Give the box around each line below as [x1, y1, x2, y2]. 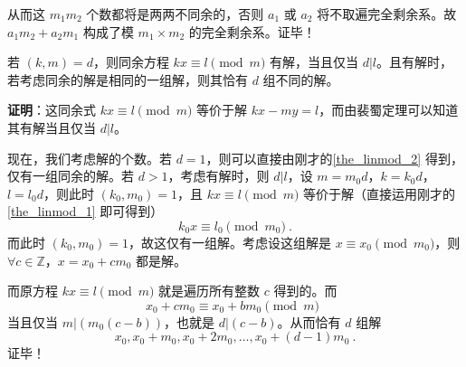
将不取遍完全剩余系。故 [317, 5, 457, 23]
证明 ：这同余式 [7, 100, 96, 119]
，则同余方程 [92, 52, 169, 71]
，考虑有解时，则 [167, 166, 270, 185]
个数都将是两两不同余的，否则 [86, 5, 264, 23]
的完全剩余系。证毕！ [188, 22, 316, 41]
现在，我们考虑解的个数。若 [7, 148, 172, 167]
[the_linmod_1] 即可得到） [7, 202, 164, 221]
